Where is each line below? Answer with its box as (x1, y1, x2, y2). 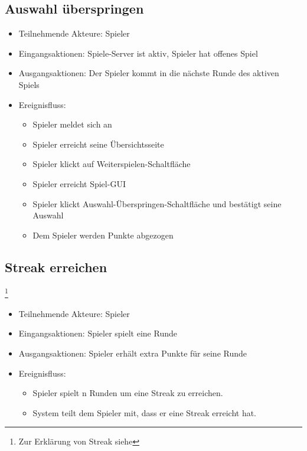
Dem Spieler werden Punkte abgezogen (32, 228, 174, 241)
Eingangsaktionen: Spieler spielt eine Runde (18, 327, 177, 339)
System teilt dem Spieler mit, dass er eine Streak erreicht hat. (32, 406, 257, 419)
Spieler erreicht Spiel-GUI (32, 177, 126, 189)
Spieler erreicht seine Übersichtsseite (32, 138, 164, 150)
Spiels (18, 78, 40, 90)
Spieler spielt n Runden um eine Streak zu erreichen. (32, 387, 223, 399)
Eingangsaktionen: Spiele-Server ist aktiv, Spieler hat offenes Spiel (18, 47, 258, 59)
